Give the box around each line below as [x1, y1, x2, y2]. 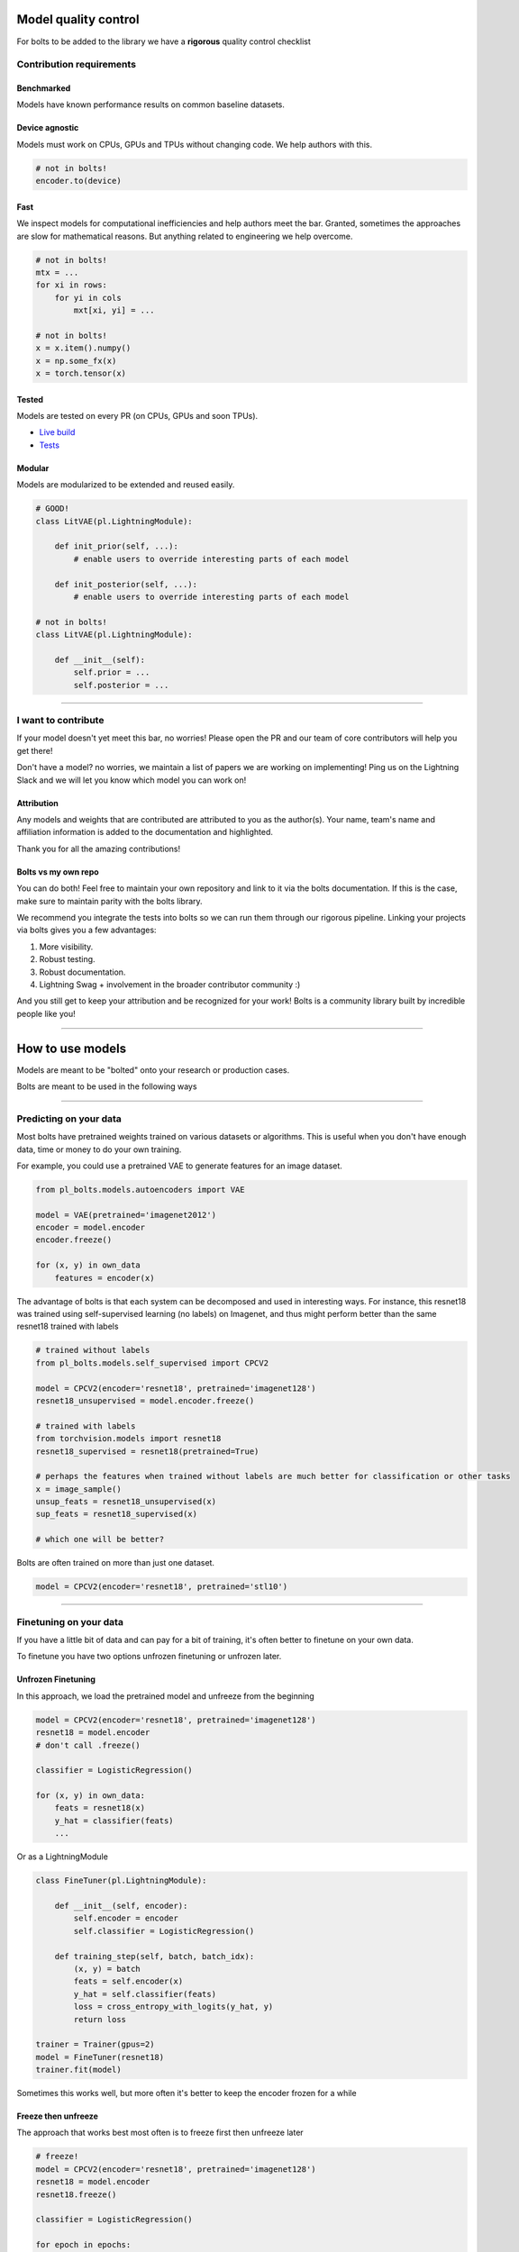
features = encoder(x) [54, 1273, 155, 1283]
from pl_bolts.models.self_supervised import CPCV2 [35, 1358, 269, 1368]
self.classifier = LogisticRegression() [73, 1926, 255, 1936]
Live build [39, 427, 76, 438]
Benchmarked [16, 83, 71, 94]
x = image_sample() [35, 1484, 122, 1494]
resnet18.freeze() [35, 2189, 117, 2200]
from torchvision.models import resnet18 [35, 1433, 222, 1444]
